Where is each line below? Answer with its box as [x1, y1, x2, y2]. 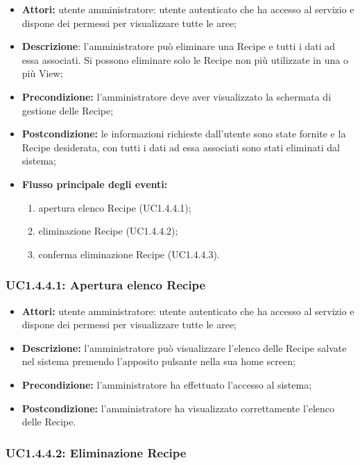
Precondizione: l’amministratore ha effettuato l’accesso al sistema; [22, 377, 312, 391]
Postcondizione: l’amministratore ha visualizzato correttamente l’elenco [22, 400, 335, 415]
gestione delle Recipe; [22, 103, 114, 117]
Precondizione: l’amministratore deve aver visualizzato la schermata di [22, 89, 332, 103]
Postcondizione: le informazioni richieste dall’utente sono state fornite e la [22, 126, 346, 141]
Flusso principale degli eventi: [22, 176, 168, 191]
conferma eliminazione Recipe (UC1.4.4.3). [38, 246, 220, 261]
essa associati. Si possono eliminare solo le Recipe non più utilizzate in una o [22, 52, 348, 67]
